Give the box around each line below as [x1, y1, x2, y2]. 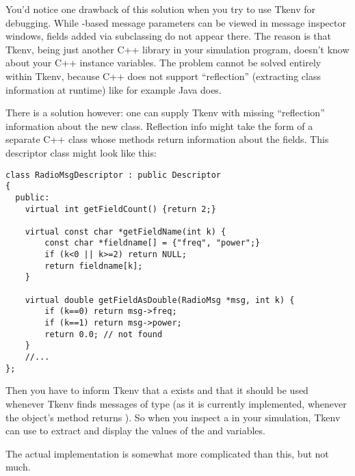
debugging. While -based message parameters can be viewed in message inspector [5, 15, 346, 29]
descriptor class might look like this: [5, 145, 157, 159]
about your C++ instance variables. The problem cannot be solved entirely [5, 55, 321, 70]
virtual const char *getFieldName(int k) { [25, 226, 226, 237]
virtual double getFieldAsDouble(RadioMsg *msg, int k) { [25, 295, 295, 305]
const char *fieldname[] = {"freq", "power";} [44, 238, 261, 248]
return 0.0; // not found [44, 329, 163, 339]
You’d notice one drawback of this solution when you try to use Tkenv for [5, 2, 316, 16]
